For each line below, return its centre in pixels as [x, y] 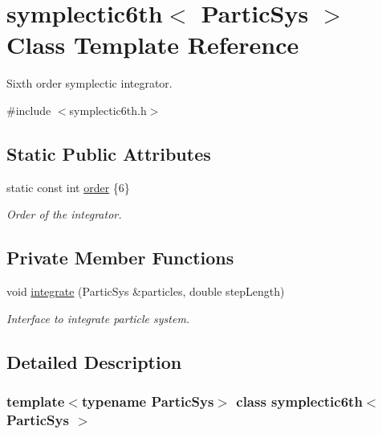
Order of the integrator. [64, 214]
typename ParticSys [148, 401]
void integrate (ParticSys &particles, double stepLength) [146, 291]
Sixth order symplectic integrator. [89, 83]
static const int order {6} [68, 187]
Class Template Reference [153, 45]
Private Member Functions [120, 258]
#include [29, 110]
